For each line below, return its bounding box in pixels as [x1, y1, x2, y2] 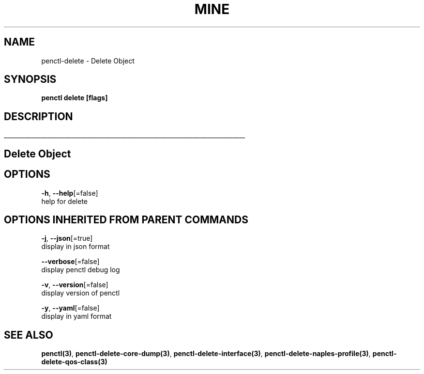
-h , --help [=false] [41, 188, 98, 197]
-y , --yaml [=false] [41, 304, 100, 312]
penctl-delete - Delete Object [41, 56, 135, 65]
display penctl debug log [41, 265, 120, 274]
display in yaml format [41, 312, 112, 321]
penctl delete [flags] [41, 93, 108, 102]
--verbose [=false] [41, 257, 100, 266]
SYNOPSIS [4, 73, 57, 86]
